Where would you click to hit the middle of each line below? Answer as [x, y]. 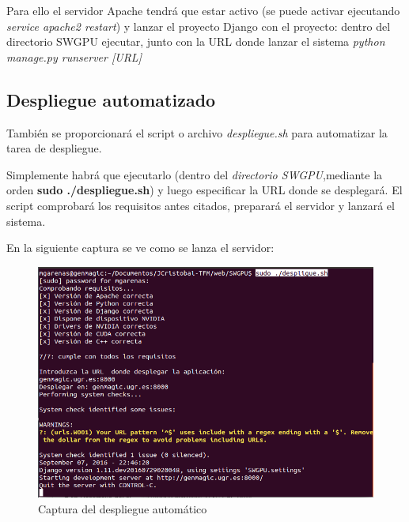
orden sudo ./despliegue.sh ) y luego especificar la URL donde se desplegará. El [204, 190]
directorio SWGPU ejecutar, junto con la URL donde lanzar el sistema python [196, 41]
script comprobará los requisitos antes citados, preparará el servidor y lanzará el [201, 205]
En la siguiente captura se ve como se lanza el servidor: [140, 248]
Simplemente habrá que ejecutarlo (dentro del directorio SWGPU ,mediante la [195, 174]
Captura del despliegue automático [123, 508]
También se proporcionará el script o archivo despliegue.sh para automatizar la [197, 132]
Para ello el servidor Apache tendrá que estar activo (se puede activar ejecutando [203, 10]
